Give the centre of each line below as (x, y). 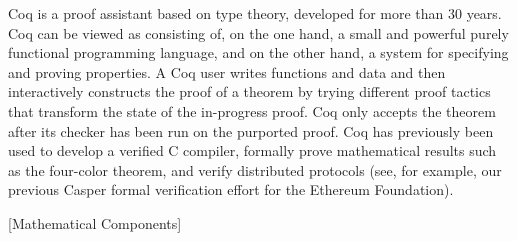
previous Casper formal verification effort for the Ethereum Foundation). (231, 189)
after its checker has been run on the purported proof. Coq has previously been (251, 130)
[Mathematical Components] (95, 222)
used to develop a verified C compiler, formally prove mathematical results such (252, 150)
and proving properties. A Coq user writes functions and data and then (227, 71)
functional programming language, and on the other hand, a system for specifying (258, 52)
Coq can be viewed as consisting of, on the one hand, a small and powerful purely (258, 32)
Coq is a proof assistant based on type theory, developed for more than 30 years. (255, 13)
